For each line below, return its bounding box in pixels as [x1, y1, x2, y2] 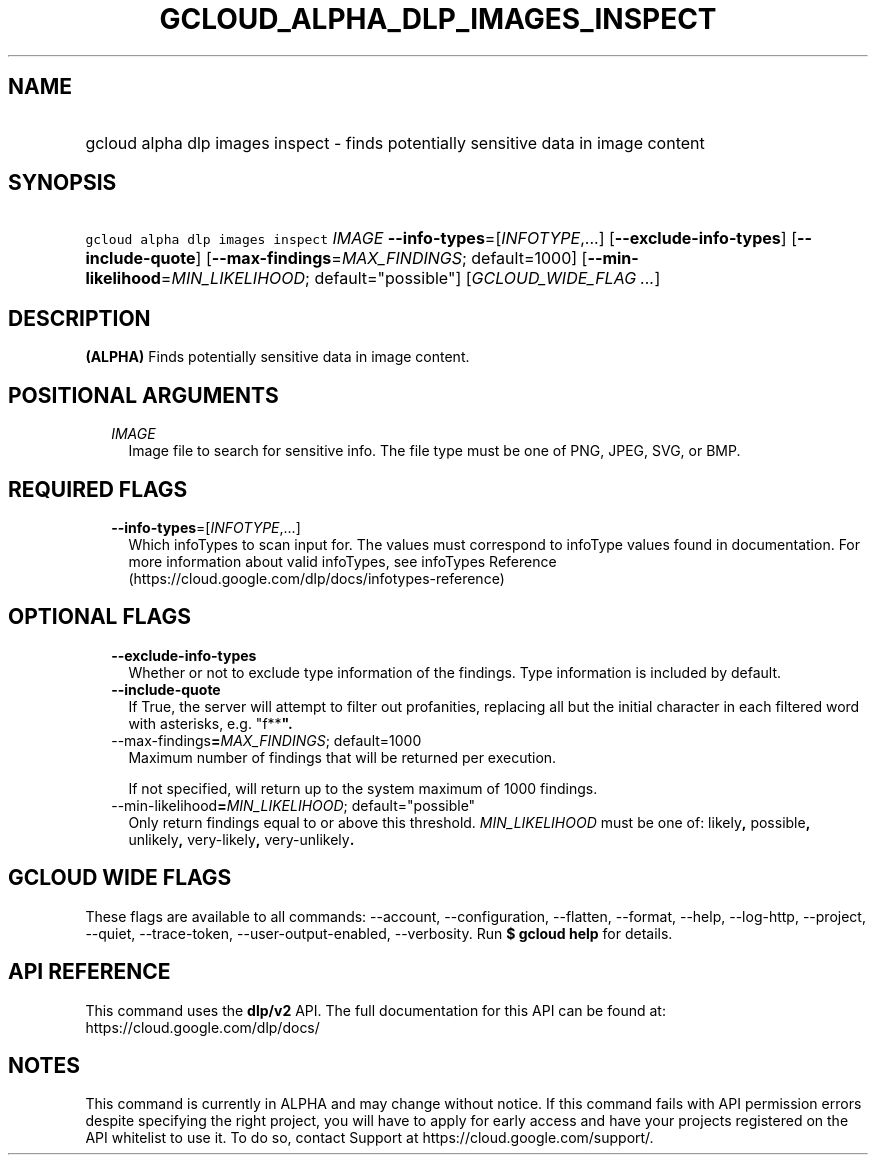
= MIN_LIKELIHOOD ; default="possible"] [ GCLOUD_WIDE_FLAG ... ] [160, 268, 661, 289]
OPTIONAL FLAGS [8, 604, 191, 630]
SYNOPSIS [8, 170, 117, 196]
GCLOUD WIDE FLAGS [8, 865, 232, 891]
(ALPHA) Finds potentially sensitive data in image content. [85, 348, 470, 366]
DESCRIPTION [8, 305, 151, 331]
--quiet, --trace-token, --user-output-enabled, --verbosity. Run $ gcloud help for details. [85, 924, 673, 942]
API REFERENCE [8, 959, 171, 985]
